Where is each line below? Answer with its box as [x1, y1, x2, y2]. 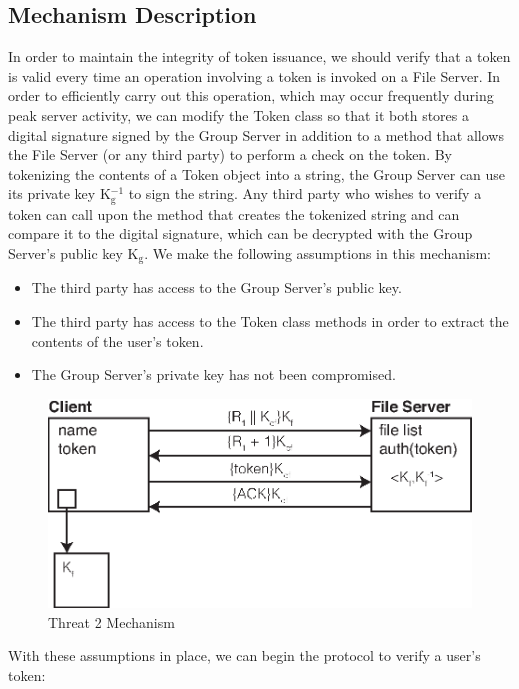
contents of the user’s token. [31, 330, 204, 351]
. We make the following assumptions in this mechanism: [144, 243, 491, 263]
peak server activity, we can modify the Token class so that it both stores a [8, 104, 469, 125]
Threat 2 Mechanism [48, 611, 175, 632]
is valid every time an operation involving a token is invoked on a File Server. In [8, 65, 501, 86]
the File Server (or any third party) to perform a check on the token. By [8, 144, 452, 165]
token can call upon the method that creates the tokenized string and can [8, 203, 460, 224]
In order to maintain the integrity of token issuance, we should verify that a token [8, 46, 511, 67]
